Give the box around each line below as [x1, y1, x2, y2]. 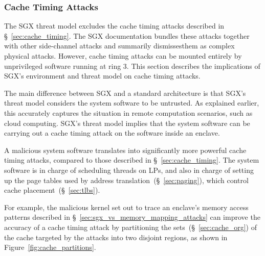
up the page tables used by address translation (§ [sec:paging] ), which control [4, 174, 249, 185]
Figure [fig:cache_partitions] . [4, 242, 96, 252]
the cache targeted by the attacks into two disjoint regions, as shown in [4, 232, 228, 242]
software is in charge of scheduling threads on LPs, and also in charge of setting [4, 164, 254, 175]
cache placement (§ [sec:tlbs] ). [4, 185, 100, 195]
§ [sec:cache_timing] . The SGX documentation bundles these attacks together [4, 30, 250, 41]
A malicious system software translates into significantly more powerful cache [4, 144, 247, 155]
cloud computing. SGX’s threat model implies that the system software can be [4, 117, 250, 128]
